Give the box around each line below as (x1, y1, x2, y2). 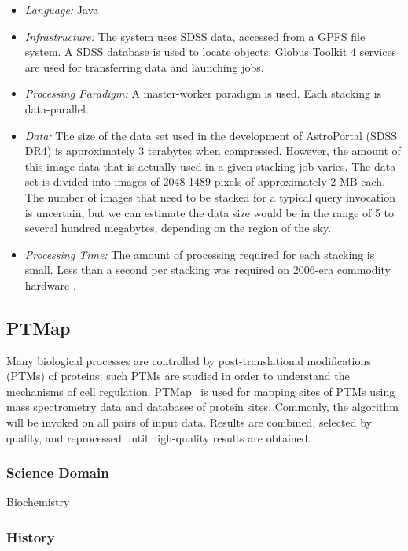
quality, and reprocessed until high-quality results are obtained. (6, 429, 311, 446)
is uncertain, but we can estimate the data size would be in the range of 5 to (24, 204, 395, 220)
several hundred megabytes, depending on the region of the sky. (24, 220, 332, 236)
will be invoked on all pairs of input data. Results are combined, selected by (6, 414, 372, 431)
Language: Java (24, 2, 99, 17)
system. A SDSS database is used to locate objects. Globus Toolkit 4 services (24, 43, 397, 60)
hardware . (24, 276, 76, 293)
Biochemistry (6, 494, 70, 510)
